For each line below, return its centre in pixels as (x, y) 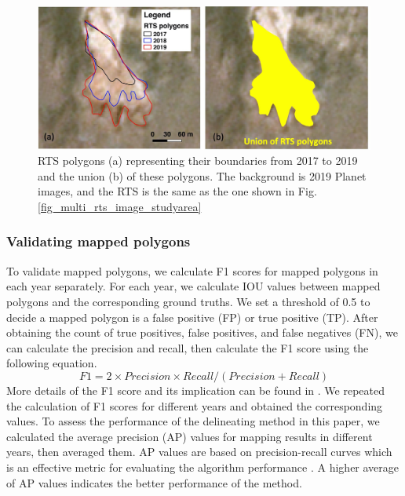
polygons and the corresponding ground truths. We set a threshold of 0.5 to (188, 301)
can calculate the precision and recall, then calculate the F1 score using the (188, 347)
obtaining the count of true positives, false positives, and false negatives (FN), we (202, 332)
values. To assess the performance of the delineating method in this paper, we (193, 421)
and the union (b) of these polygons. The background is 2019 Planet (202, 175)
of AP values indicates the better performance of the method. (154, 482)
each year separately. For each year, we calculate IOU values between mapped (193, 286)
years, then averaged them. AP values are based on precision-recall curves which (199, 452)
